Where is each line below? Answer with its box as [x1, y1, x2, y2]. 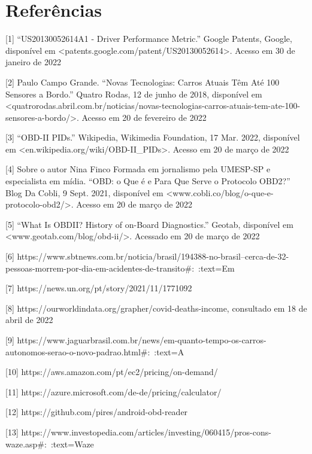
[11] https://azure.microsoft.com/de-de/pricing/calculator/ [5, 385, 222, 398]
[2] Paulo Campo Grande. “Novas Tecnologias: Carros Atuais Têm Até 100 [5, 75, 280, 88]
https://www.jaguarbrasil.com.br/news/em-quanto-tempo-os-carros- [17, 334, 266, 346]
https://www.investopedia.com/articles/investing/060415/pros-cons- [21, 425, 271, 438]
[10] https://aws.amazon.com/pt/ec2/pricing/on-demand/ [5, 365, 218, 378]
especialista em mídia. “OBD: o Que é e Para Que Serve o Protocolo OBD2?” [5, 175, 290, 187]
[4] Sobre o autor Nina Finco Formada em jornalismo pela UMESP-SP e [5, 163, 271, 175]
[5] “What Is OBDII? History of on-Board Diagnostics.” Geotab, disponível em [5, 218, 293, 230]
